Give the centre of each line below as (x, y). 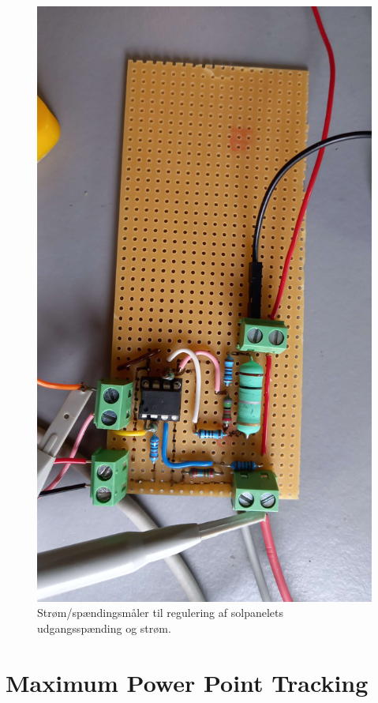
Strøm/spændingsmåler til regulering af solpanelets (160, 613)
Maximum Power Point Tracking (187, 682)
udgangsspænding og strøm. (104, 628)
